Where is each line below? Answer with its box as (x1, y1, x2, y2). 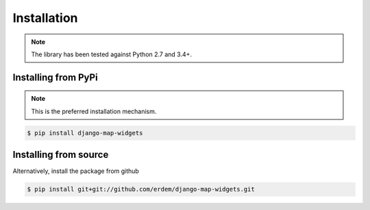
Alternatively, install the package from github (12, 167, 140, 175)
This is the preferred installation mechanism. (31, 107, 157, 115)
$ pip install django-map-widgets (27, 129, 143, 137)
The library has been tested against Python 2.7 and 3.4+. (31, 50, 192, 58)
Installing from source (12, 149, 109, 161)
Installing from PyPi (12, 71, 99, 83)
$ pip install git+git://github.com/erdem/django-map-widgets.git (27, 185, 255, 194)
